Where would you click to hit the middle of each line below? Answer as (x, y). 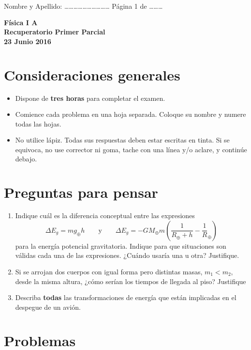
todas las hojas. (38, 123)
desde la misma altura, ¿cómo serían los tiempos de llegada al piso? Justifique (131, 281)
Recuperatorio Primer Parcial (55, 32)
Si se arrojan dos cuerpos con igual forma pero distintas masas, (109, 271)
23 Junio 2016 (28, 41)
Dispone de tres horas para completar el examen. (90, 98)
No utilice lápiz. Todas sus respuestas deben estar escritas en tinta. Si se (122, 140)
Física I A (21, 22)
